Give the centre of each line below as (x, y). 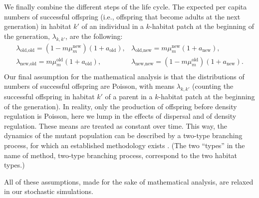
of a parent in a (129, 97)
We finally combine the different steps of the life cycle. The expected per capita (126, 6)
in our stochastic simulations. (49, 191)
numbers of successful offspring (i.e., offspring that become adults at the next (122, 16)
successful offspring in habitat (49, 97)
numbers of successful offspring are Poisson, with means (89, 86)
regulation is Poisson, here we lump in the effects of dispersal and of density (120, 116)
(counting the (213, 86)
